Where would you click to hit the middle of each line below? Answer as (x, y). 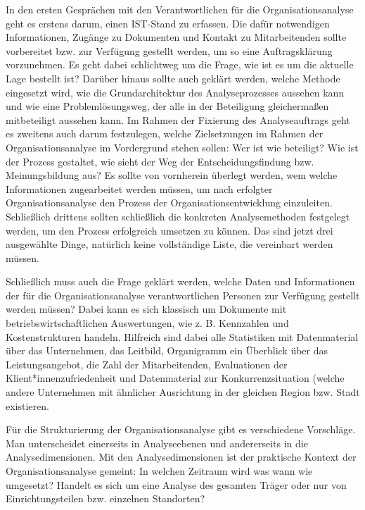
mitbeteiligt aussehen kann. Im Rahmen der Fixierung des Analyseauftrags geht (178, 119)
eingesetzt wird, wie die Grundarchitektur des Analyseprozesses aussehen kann (175, 92)
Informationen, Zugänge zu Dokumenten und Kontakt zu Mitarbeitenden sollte (176, 37)
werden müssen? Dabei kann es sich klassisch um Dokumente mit (146, 309)
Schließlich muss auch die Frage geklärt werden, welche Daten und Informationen (180, 281)
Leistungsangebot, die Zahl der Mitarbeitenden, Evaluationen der (147, 364)
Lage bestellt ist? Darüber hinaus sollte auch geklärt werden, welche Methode (173, 78)
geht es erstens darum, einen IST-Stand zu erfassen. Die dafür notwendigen (168, 23)
